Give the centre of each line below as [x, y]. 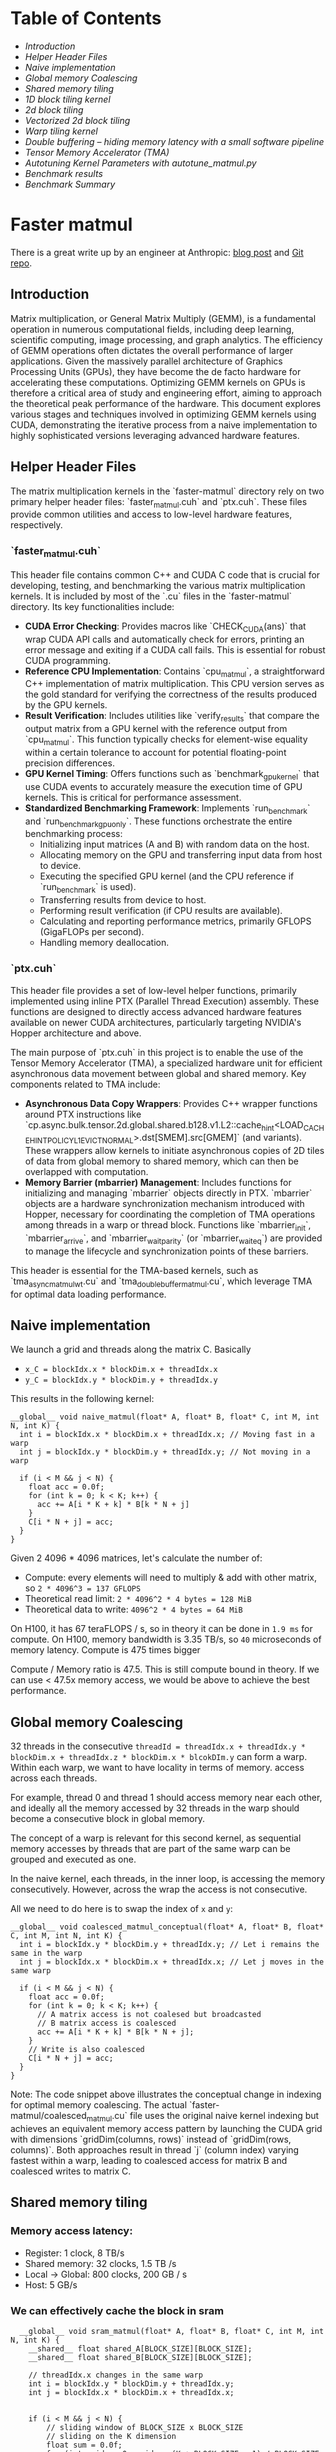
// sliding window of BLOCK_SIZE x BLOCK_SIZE [145, 2427]
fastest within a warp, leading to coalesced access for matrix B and [149, 2160]
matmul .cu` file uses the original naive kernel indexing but [203, 2117]
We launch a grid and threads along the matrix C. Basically [131, 1349]
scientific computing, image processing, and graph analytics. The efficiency [166, 339]
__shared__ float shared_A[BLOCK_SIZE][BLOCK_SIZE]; [140, 2348]
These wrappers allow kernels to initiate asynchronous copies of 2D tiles [174, 1151]
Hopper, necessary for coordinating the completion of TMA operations [170, 1214]
